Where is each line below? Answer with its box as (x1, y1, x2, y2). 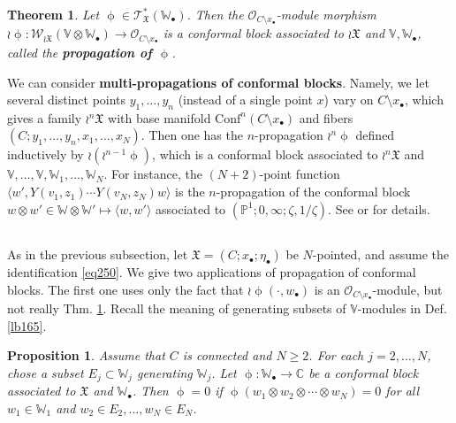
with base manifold (108, 108, 211, 127)
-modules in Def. (357, 299, 447, 318)
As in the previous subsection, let (7, 245, 188, 264)
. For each (308, 346, 364, 365)
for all (385, 381, 420, 400)
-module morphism (276, 5, 376, 23)
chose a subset (7, 363, 84, 381)
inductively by (7, 145, 84, 164)
